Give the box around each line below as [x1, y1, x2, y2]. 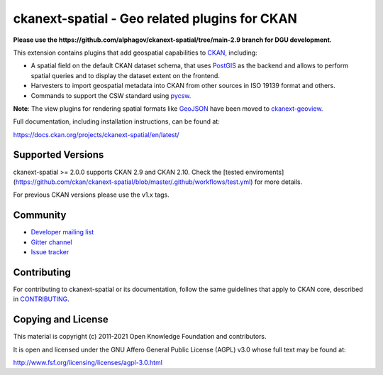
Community [13, 210, 67, 222]
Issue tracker [30, 248, 70, 256]
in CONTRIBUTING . [13, 295, 70, 303]
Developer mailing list [30, 228, 94, 237]
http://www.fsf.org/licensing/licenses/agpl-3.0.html [13, 359, 163, 367]
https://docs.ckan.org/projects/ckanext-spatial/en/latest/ [13, 130, 180, 138]
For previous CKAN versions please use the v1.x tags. [13, 190, 170, 199]
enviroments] [245, 168, 284, 176]
